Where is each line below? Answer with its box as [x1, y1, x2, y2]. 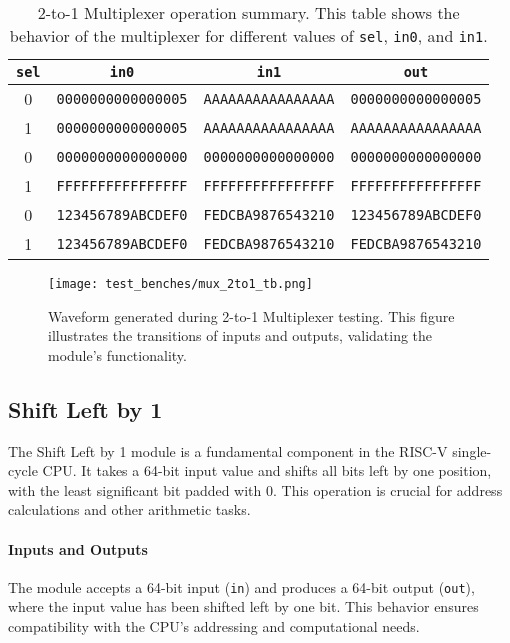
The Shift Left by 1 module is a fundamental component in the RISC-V [8, 440, 448, 461]
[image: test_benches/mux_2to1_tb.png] [48, 277, 313, 291]
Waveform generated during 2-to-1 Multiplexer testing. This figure [48, 305, 455, 326]
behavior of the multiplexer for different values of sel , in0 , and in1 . [9, 24, 488, 47]
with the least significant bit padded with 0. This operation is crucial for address [8, 479, 503, 500]
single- [452, 440, 492, 461]
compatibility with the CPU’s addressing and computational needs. [8, 616, 420, 637]
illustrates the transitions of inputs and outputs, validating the [48, 325, 433, 346]
